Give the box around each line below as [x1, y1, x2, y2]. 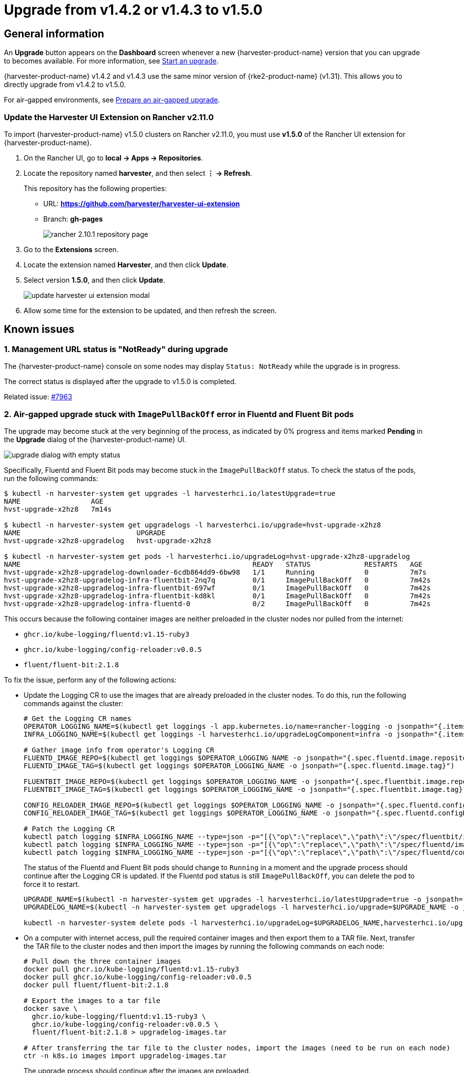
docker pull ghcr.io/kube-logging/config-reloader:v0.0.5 [24, 973, 252, 981]
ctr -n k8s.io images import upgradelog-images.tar [24, 1051, 227, 1060]
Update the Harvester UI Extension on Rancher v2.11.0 [4, 112, 214, 122]
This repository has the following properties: [24, 184, 167, 193]
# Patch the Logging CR [24, 824, 115, 833]
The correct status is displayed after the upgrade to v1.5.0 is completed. [4, 377, 236, 386]
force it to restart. [24, 879, 80, 888]
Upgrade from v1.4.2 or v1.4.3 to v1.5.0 [4, 1, 262, 18]
